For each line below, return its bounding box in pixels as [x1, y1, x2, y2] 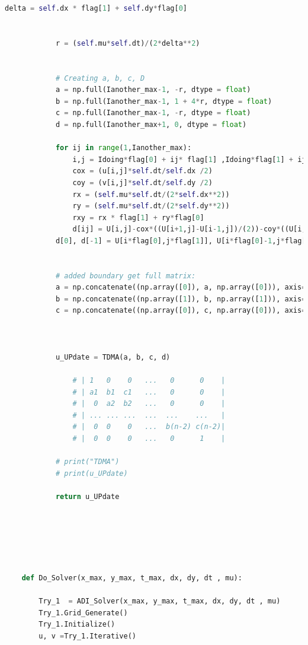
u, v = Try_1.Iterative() [38, 632, 136, 641]
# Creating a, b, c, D [55, 74, 145, 82]
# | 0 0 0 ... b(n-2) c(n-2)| [72, 422, 226, 431]
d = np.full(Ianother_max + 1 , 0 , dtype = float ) [55, 120, 247, 129]
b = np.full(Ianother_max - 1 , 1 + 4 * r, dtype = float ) [55, 97, 272, 106]
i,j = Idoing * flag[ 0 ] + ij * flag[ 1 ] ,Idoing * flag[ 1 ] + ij [72, 155, 306, 164]
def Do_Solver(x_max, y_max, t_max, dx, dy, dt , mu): [21, 574, 242, 583]
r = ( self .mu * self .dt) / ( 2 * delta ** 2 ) [55, 39, 200, 47]
